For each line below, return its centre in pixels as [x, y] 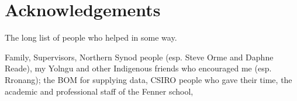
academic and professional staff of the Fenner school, [99, 91]
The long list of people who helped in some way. [91, 37]
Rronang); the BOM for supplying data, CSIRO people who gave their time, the [148, 79]
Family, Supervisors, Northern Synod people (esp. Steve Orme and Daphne [139, 57]
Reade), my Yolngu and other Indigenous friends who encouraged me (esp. [138, 68]
